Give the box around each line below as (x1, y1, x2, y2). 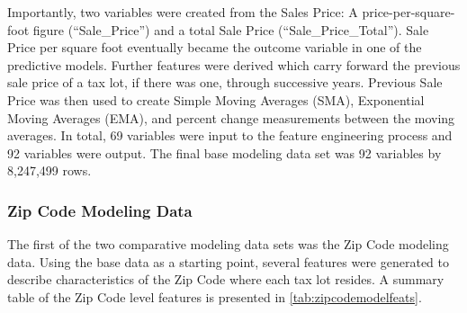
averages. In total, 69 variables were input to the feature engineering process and (7, 126, 453, 145)
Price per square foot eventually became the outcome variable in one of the (7, 38, 422, 57)
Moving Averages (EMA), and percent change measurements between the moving (7, 108, 455, 127)
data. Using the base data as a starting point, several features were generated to (7, 252, 450, 271)
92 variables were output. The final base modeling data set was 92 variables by (7, 143, 442, 162)
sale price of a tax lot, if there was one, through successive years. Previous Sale (7, 73, 443, 92)
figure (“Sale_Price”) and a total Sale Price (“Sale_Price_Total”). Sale (32, 20, 429, 39)
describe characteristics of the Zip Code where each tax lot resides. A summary (7, 270, 445, 289)
